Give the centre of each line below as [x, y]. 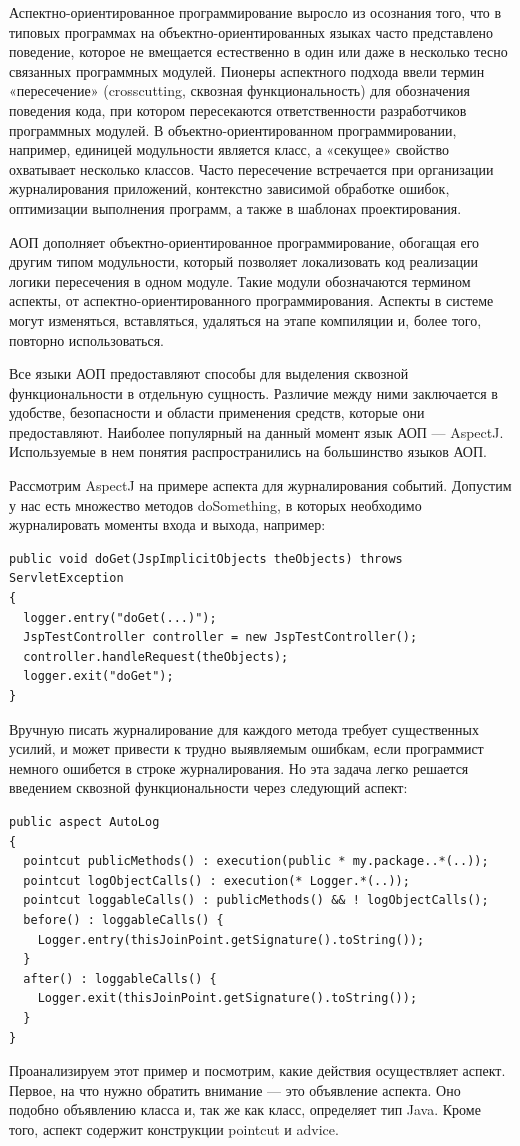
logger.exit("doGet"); [98, 676]
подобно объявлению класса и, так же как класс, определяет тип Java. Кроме [245, 1109]
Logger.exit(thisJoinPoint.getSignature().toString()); [227, 998]
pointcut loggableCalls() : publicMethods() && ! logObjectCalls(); [256, 900]
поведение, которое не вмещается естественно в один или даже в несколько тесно [258, 51]
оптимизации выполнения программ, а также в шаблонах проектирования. [235, 207]
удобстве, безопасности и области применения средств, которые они [217, 412]
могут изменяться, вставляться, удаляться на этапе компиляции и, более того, [245, 319]
